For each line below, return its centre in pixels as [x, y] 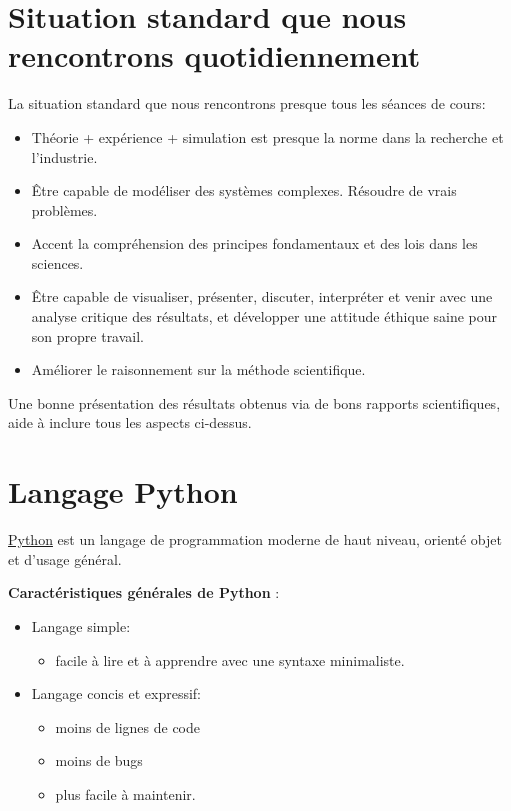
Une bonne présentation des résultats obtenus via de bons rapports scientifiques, [254, 402]
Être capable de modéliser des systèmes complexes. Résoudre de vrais [244, 190]
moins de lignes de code [128, 726]
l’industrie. [64, 156]
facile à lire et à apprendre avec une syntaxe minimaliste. [230, 659]
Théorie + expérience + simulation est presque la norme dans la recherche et [267, 136]
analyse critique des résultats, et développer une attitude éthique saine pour [264, 316]
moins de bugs [99, 760]
